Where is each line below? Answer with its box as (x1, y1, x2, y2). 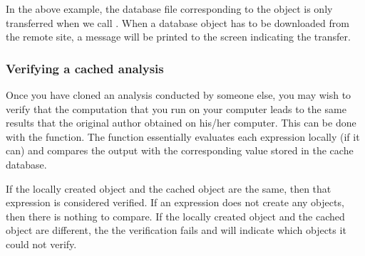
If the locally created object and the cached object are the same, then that (6, 181, 331, 196)
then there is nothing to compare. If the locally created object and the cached (6, 208, 345, 223)
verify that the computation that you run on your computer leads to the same (6, 101, 346, 116)
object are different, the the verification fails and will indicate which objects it (6, 223, 346, 238)
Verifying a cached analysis (6, 59, 164, 77)
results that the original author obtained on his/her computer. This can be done (6, 115, 356, 130)
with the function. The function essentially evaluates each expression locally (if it (6, 129, 360, 144)
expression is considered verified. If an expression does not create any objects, (6, 195, 344, 210)
